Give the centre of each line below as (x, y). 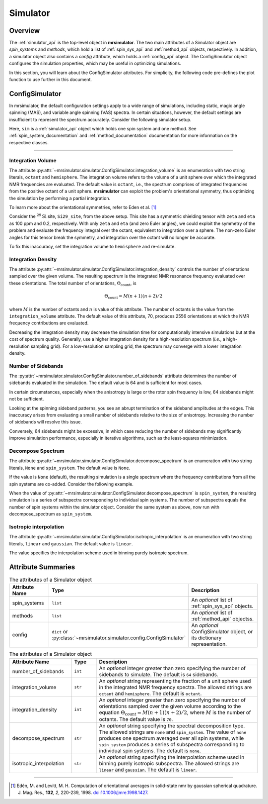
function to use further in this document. (50, 80)
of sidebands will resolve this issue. (45, 422)
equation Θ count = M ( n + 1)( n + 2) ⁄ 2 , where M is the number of (175, 713)
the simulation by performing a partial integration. (60, 198)
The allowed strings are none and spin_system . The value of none (173, 732)
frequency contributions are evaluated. (49, 323)
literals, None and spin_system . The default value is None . (70, 468)
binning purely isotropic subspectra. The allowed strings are (169, 764)
